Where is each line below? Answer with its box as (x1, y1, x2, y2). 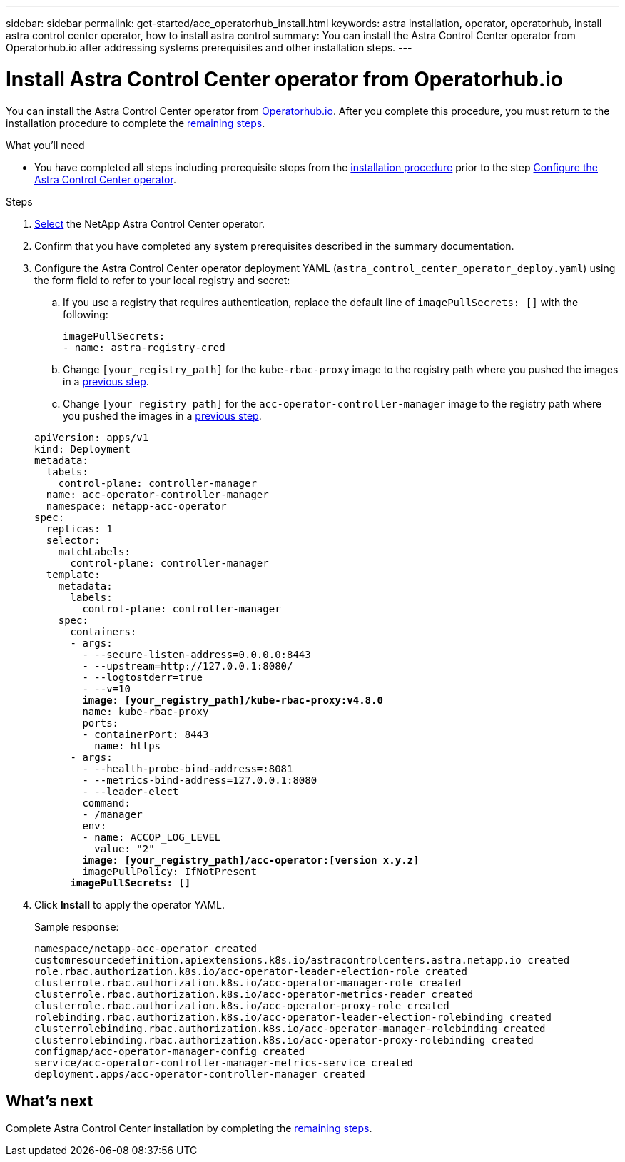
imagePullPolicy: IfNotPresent (82, 865, 257, 877)
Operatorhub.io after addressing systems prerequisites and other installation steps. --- (6, 41, 412, 54)
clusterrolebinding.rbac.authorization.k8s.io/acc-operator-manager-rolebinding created (34, 1022, 546, 1034)
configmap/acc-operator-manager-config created (34, 1045, 305, 1057)
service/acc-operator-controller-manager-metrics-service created (34, 1056, 414, 1068)
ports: (82, 717, 119, 729)
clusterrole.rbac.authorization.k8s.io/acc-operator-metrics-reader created (34, 988, 474, 1000)
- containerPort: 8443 (82, 728, 209, 740)
